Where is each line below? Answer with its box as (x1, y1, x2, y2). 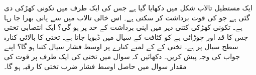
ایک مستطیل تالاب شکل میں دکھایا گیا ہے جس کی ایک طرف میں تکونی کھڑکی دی (4, 2, 252, 12)
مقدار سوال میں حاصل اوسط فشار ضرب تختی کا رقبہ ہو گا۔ (4, 61, 187, 71)
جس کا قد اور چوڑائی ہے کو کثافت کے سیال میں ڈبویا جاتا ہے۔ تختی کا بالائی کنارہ (4, 31, 248, 42)
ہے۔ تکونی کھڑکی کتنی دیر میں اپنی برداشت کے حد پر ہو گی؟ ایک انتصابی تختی (4, 22, 242, 32)
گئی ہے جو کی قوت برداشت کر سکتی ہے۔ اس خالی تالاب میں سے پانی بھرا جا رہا (4, 12, 250, 22)
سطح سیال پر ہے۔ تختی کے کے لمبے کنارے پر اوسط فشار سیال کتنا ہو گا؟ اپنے (4, 41, 238, 52)
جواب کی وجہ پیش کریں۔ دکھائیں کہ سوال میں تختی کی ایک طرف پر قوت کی (4, 51, 240, 61)
